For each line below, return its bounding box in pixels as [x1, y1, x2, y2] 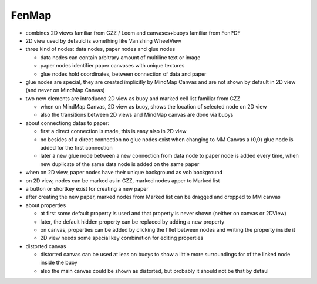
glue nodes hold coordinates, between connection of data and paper [40, 70, 207, 77]
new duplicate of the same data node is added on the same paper [40, 160, 200, 167]
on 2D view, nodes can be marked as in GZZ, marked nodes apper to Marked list [25, 177, 220, 184]
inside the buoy [40, 259, 77, 266]
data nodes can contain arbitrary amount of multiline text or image [40, 53, 201, 61]
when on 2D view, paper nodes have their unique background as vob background [25, 169, 223, 176]
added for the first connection [40, 144, 113, 151]
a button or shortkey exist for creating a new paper [25, 185, 149, 192]
